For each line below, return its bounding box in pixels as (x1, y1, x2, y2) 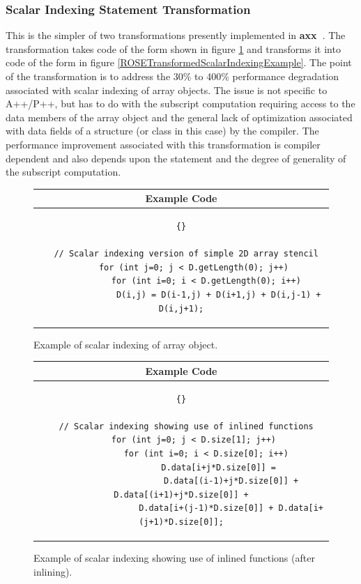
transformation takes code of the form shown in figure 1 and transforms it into (6, 41, 341, 56)
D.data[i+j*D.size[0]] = (161, 462, 277, 472)
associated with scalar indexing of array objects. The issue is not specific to (6, 82, 328, 97)
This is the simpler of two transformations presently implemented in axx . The (6, 28, 346, 43)
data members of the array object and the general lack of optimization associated (6, 109, 353, 124)
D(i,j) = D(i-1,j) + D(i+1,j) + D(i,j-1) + (116, 290, 321, 300)
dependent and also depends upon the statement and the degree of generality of (6, 151, 346, 165)
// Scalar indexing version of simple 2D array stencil (54, 249, 318, 259)
